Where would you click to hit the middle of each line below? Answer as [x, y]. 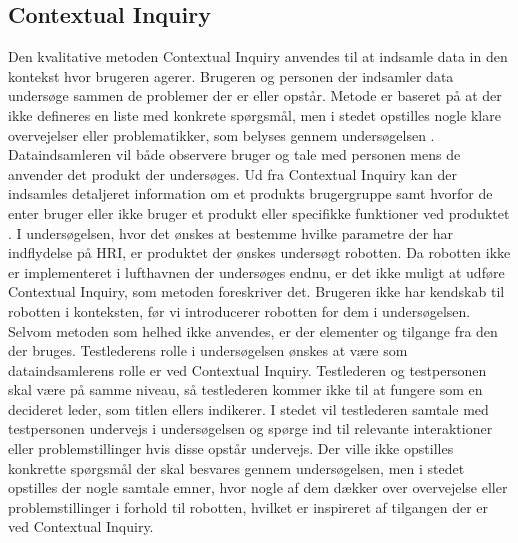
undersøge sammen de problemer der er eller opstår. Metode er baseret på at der [255, 95]
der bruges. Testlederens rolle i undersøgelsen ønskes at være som [208, 350]
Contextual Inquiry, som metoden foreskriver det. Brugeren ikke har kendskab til [256, 291]
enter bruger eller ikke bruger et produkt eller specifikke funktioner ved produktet [259, 212]
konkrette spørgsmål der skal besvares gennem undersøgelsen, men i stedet [236, 467]
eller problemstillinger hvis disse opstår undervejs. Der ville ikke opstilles [231, 448]
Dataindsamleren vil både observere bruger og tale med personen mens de [234, 154]
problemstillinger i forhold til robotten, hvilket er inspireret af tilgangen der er [248, 506]
